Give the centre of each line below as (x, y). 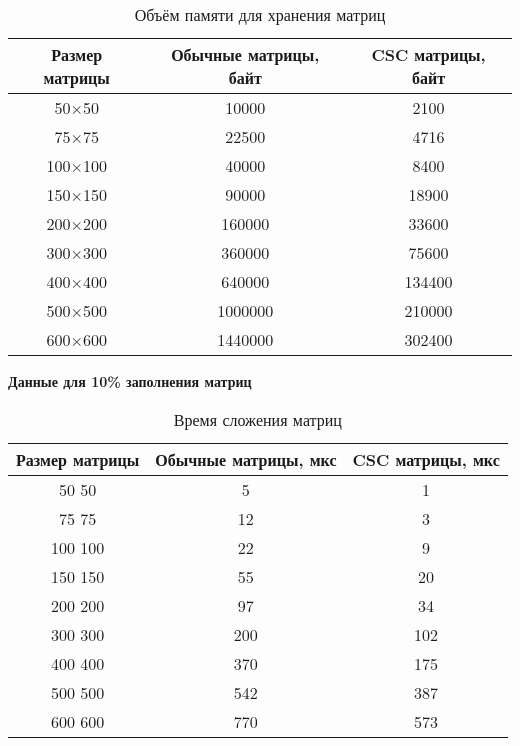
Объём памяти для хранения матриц (260, 14)
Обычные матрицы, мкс (246, 459)
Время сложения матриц (257, 419)
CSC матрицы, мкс (426, 459)
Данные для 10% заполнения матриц (130, 381)
